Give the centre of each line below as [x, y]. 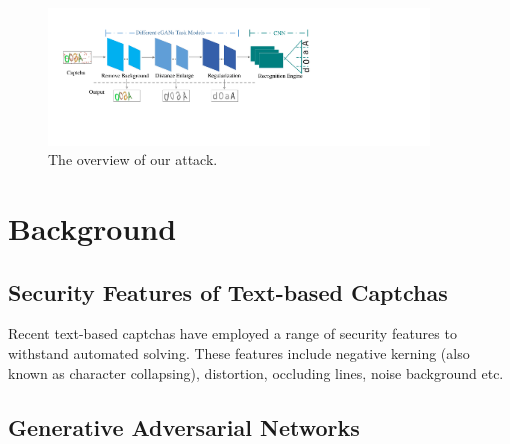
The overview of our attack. [133, 159]
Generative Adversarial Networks [184, 426]
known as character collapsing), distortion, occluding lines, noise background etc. [256, 372]
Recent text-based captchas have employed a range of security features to [232, 333]
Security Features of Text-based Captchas [228, 291]
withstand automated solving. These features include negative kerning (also [239, 353]
